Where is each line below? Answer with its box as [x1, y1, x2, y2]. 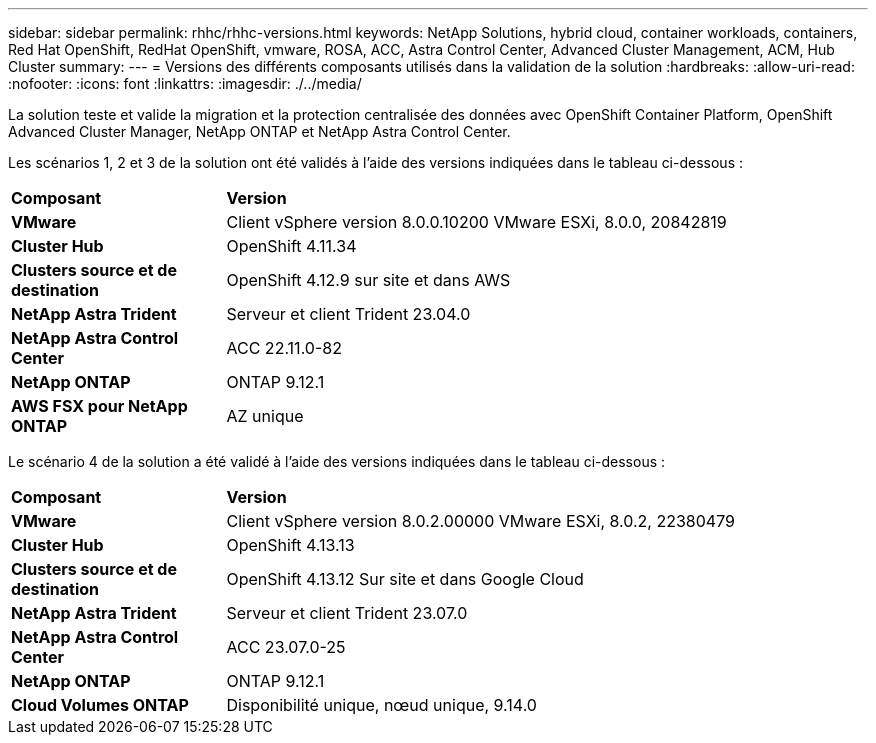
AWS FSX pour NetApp [11, 396, 188, 416]
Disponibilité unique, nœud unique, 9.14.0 [226, 695, 537, 715]
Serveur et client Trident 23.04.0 [226, 304, 471, 324]
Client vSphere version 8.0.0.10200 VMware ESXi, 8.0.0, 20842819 [226, 212, 727, 232]
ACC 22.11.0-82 [226, 338, 342, 358]
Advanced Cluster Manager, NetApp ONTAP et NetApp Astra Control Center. [8, 123, 511, 140]
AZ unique [226, 406, 304, 426]
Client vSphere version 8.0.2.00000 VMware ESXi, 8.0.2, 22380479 [226, 511, 735, 531]
